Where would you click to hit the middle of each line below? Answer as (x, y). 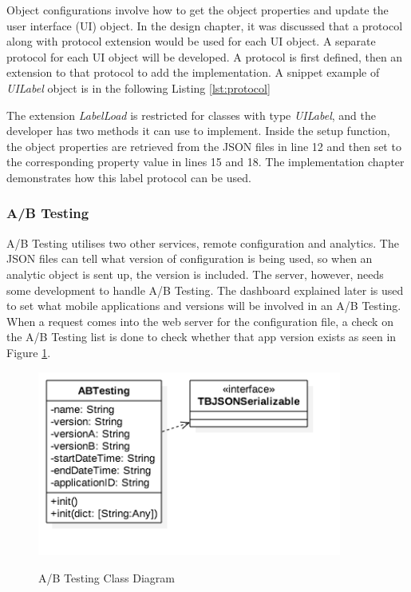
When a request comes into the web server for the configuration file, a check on (200, 321)
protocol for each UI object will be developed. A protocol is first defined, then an (205, 56)
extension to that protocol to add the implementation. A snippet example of (193, 72)
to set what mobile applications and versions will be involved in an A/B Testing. (204, 306)
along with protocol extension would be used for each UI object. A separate (191, 41)
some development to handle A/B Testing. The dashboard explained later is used (205, 290)
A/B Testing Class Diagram (107, 577)
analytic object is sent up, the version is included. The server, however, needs (195, 274)
